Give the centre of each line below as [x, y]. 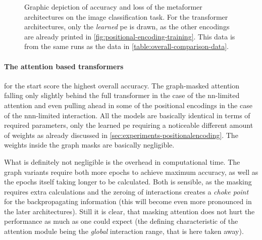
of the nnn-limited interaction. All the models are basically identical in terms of [127, 115]
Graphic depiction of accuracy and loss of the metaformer [113, 7]
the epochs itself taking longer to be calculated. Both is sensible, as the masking [128, 182]
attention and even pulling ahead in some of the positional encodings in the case [128, 105]
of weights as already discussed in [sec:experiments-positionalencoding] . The [121, 135]
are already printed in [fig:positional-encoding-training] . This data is [130, 36]
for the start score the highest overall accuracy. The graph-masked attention [122, 85]
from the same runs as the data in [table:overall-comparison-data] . [126, 46]
